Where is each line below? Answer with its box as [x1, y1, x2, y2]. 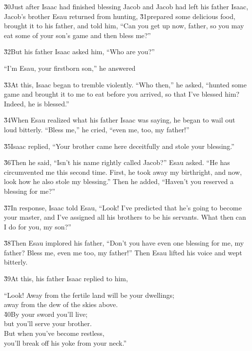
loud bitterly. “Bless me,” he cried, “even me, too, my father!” [4, 124, 189, 134]
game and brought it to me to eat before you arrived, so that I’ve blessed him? [4, 89, 240, 99]
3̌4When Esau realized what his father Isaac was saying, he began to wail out [4, 115, 235, 125]
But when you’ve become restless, [4, 328, 105, 338]
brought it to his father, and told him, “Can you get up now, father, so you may [4, 21, 244, 31]
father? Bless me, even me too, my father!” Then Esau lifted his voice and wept [4, 247, 242, 257]
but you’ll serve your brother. [4, 318, 92, 329]
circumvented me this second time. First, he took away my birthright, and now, [4, 166, 242, 177]
